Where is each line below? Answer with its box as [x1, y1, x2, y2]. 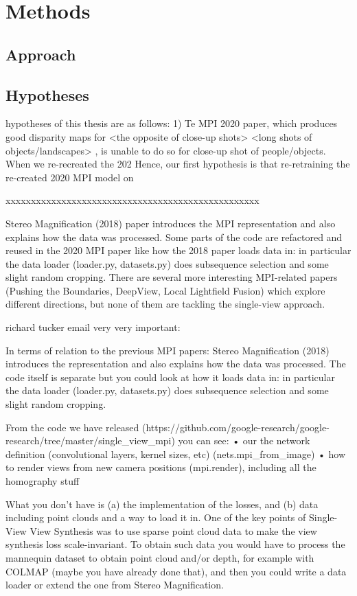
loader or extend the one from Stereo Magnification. [5, 577, 224, 592]
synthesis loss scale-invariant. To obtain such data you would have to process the [5, 537, 345, 551]
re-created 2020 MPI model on [5, 170, 134, 184]
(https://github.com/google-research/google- [142, 420, 330, 434]
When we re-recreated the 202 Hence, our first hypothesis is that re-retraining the [5, 157, 350, 171]
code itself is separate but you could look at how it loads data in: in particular [5, 369, 335, 384]
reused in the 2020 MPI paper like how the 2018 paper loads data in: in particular [5, 243, 352, 257]
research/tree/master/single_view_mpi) [5, 433, 175, 448]
